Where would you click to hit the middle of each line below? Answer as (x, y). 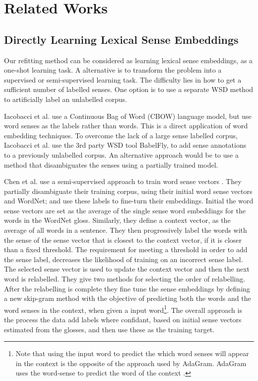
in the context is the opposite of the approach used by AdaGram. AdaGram (131, 363)
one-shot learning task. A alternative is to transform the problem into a (113, 70)
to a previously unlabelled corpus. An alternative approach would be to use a (121, 154)
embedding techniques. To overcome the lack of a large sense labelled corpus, (121, 135)
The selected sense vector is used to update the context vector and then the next (127, 269)
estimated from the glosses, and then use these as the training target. (109, 329)
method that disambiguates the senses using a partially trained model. (111, 164)
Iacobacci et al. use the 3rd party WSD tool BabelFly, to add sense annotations (125, 145)
